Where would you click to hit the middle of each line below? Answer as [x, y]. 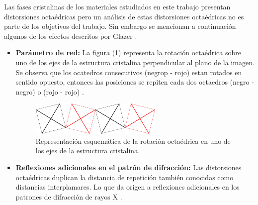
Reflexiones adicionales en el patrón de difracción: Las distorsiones [129, 167]
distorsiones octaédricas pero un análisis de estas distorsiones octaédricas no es [124, 16]
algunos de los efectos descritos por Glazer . [71, 36]
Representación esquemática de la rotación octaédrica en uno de [133, 141]
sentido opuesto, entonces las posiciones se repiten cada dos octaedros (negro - [135, 82]
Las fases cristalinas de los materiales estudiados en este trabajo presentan [117, 6]
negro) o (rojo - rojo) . [50, 91]
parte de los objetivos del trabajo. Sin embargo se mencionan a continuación [120, 26]
